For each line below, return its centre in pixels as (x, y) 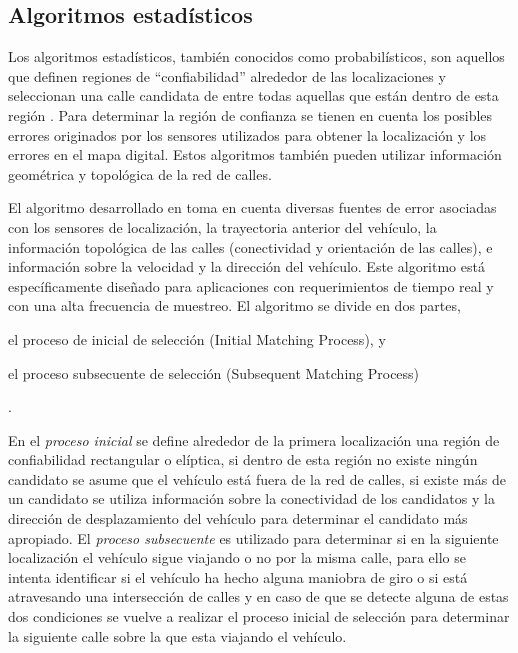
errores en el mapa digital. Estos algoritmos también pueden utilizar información (255, 154)
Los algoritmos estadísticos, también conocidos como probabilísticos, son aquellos (256, 56)
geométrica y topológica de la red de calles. (140, 173)
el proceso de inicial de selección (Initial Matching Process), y (197, 338)
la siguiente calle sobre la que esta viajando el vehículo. (177, 635)
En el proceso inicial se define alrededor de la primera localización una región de (254, 439)
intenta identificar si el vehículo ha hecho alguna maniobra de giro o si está (238, 576)
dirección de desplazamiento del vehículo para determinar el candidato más (238, 518)
